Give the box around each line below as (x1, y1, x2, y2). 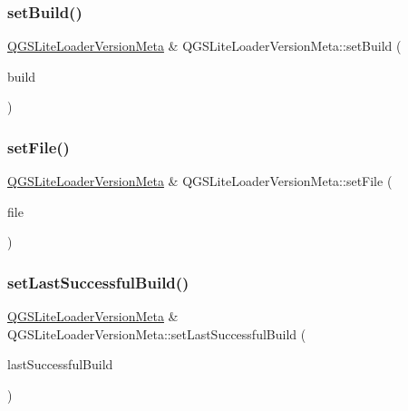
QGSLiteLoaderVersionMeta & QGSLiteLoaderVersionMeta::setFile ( (7, 171, 393, 191)
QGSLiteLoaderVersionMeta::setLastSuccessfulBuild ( (7, 324, 306, 343)
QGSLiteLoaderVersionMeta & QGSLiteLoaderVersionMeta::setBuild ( (7, 36, 402, 55)
